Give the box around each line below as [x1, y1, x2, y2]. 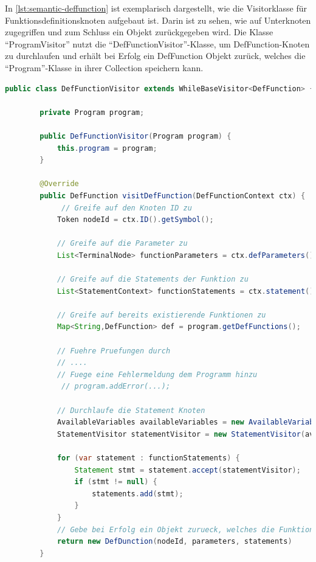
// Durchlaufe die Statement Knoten [57, 406, 205, 415]
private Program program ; [39, 108, 145, 117]
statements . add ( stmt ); [92, 489, 184, 498]
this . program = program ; [57, 144, 157, 153]
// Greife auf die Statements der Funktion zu [57, 275, 249, 284]
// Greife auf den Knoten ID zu [61, 203, 192, 212]
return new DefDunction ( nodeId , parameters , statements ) [57, 537, 292, 546]
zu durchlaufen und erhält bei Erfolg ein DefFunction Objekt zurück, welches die [5, 49, 306, 62]
